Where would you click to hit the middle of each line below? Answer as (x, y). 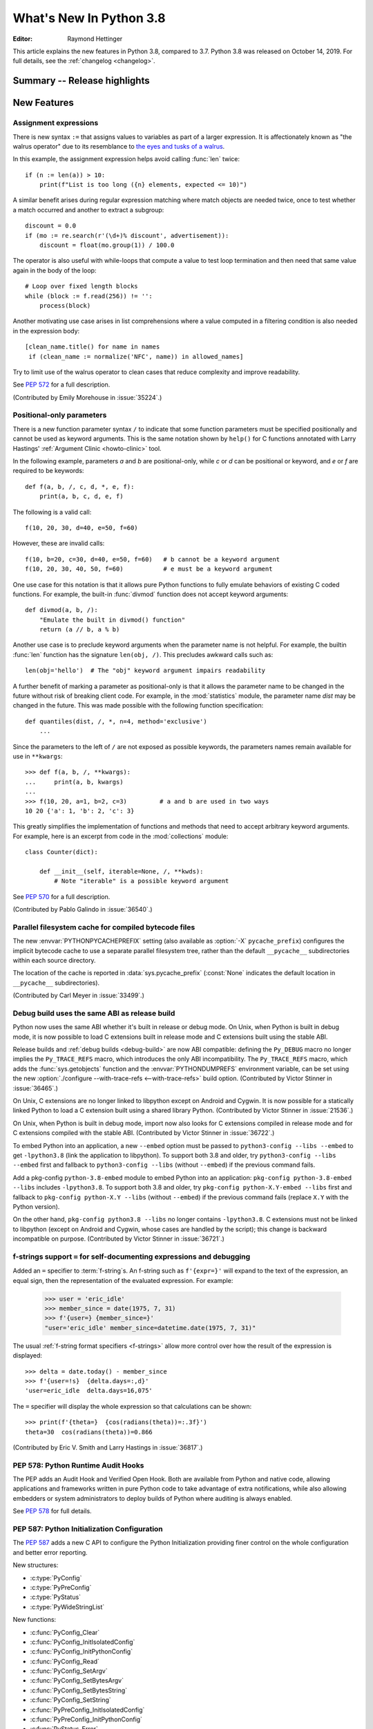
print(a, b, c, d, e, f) (81, 497)
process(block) (65, 305)
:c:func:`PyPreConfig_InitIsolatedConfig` (87, 1710)
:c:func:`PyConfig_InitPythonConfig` (82, 1652)
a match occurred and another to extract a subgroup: (88, 210)
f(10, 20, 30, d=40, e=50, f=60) (82, 528)
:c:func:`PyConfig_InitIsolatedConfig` (83, 1642)
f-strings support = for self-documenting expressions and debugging (132, 1257)
